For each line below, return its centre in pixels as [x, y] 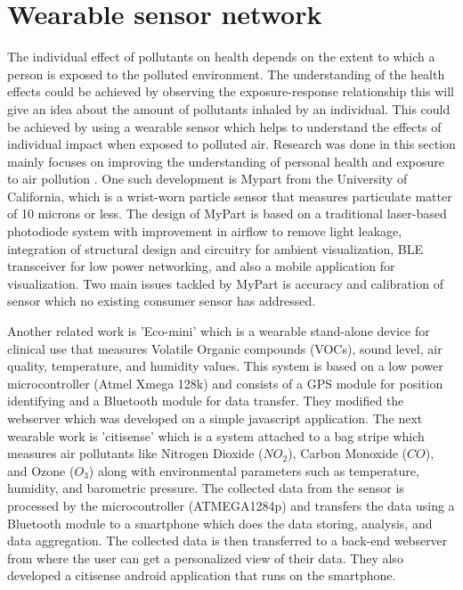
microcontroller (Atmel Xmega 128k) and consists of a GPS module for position [225, 383]
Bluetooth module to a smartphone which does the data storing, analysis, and [220, 523]
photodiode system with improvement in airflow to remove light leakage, [205, 231]
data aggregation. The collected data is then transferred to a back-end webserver [227, 541]
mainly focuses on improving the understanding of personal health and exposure [226, 161]
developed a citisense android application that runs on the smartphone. [202, 575]
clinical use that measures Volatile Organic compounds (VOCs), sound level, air [225, 348]
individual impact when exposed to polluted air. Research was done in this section [231, 144]
